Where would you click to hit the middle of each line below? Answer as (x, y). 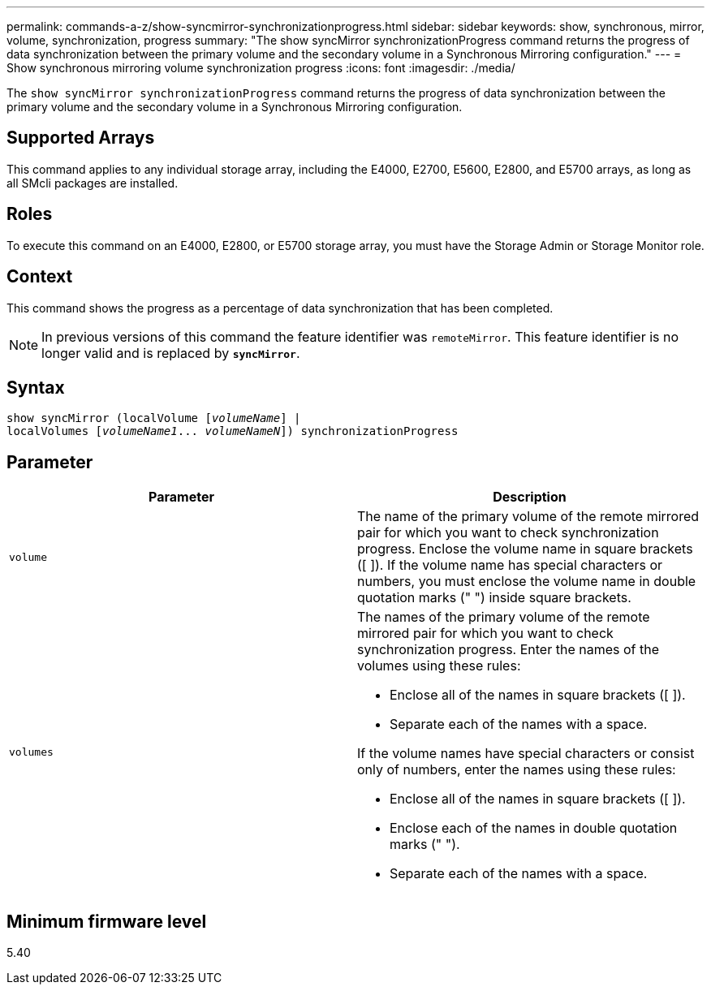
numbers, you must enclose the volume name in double (527, 582)
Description (530, 497)
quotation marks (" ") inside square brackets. (494, 598)
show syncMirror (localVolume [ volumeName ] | (154, 418)
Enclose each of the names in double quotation (534, 828)
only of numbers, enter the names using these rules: (517, 770)
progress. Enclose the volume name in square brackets (525, 549)
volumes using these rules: (439, 666)
